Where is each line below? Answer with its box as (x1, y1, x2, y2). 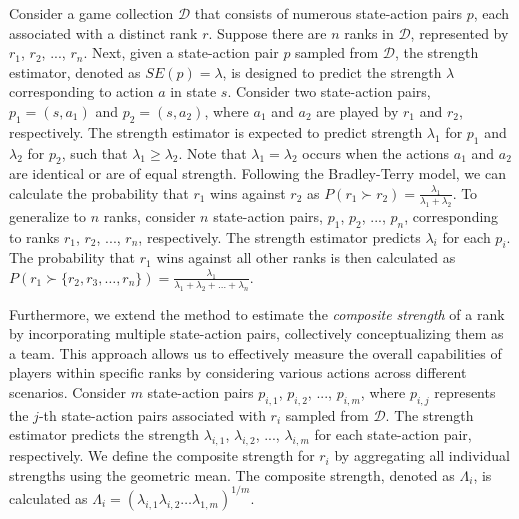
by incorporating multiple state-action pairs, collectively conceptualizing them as (9, 323, 504, 344)
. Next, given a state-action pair (83, 42, 279, 63)
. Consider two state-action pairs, (227, 81, 431, 102)
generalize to (9, 205, 87, 226)
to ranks (9, 226, 60, 247)
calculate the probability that (9, 182, 189, 203)
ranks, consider (103, 205, 196, 226)
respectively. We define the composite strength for (9, 445, 315, 466)
